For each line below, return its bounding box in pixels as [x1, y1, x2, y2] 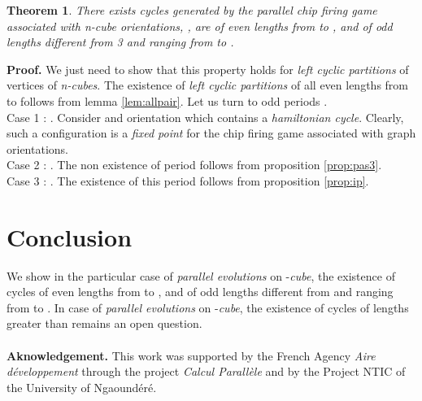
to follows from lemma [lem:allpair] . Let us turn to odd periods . [7, 92, 328, 109]
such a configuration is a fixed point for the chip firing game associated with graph [7, 124, 416, 142]
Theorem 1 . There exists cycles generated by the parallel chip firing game [7, 2, 377, 18]
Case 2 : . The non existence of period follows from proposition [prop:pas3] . [7, 156, 382, 173]
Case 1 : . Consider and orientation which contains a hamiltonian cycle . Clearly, [7, 108, 404, 125]
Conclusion [7, 220, 133, 253]
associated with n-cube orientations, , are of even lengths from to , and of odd [7, 17, 393, 34]
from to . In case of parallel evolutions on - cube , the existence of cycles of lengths [7, 299, 409, 316]
